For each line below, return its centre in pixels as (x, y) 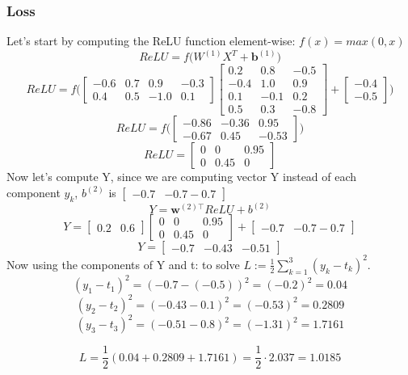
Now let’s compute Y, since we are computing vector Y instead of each (182, 177)
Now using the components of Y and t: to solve (123, 264)
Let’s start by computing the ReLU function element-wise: (151, 41)
